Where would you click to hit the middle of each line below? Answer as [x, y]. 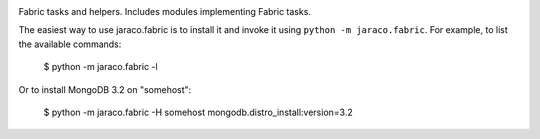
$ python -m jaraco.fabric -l [101, 67]
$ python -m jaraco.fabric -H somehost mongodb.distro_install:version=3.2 [198, 112]
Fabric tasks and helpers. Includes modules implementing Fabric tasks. [165, 11]
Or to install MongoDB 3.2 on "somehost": [105, 89]
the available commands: [70, 44]
